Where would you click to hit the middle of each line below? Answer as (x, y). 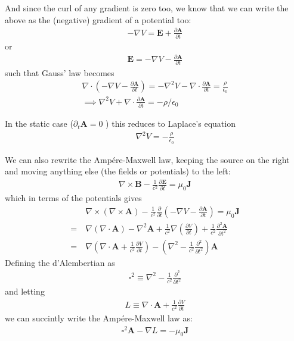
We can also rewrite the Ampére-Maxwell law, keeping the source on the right (147, 159)
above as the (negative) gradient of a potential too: (98, 19)
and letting (25, 291)
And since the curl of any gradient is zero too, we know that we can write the (147, 8)
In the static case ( (39, 123)
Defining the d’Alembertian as (60, 262)
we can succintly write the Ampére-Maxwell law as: (99, 317)
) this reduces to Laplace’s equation (171, 123)
